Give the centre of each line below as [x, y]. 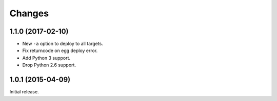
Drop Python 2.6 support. [49, 65]
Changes [29, 13]
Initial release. [24, 92]
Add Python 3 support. [46, 58]
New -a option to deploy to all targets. [63, 44]
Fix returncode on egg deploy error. [60, 50]
